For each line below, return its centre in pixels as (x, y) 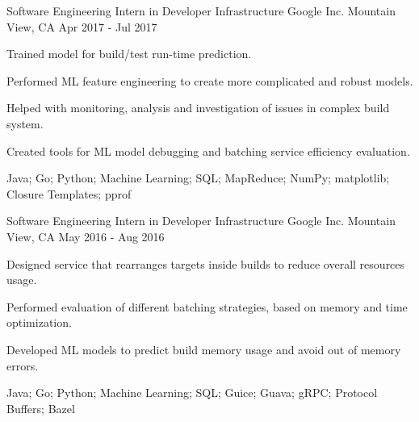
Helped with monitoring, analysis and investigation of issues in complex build (198, 108)
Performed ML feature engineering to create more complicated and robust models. (210, 80)
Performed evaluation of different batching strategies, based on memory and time (207, 306)
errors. (23, 365)
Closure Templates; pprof (69, 193)
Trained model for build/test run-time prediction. (129, 54)
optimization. (39, 322)
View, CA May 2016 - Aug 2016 (86, 236)
